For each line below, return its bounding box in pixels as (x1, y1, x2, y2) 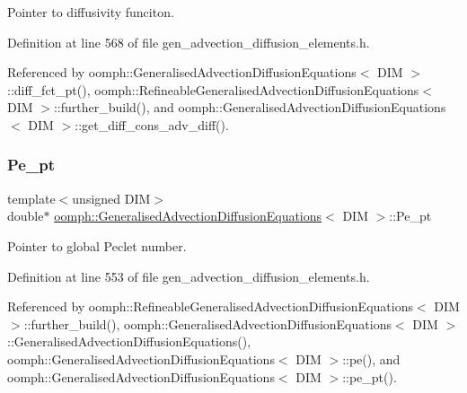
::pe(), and (342, 349, 401, 368)
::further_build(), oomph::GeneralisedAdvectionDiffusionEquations (23, 314, 392, 333)
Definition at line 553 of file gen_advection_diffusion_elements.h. (7, 266, 370, 285)
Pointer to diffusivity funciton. (7, 3, 174, 21)
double (7, 206, 44, 225)
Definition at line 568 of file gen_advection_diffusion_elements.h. (7, 32, 370, 51)
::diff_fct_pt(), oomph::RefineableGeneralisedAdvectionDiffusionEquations (7, 80, 419, 99)
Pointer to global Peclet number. (7, 236, 187, 255)
